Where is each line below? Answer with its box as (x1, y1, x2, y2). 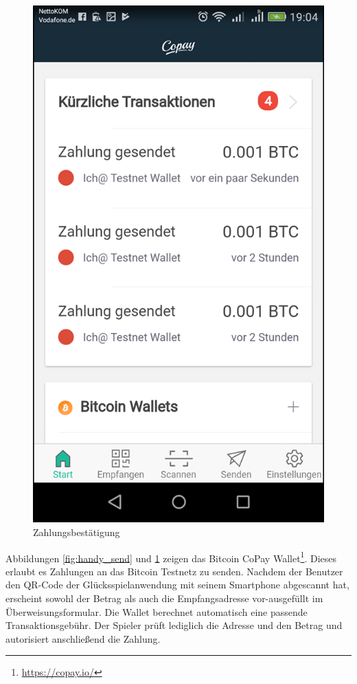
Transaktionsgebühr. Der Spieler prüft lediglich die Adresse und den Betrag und (5, 618, 343, 632)
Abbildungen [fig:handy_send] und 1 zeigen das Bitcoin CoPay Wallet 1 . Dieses (5, 548, 337, 565)
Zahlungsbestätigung (33, 524, 120, 539)
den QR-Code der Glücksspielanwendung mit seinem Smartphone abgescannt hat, (5, 577, 349, 592)
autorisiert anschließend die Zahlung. (5, 631, 161, 645)
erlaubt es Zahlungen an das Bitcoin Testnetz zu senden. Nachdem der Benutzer (5, 564, 343, 578)
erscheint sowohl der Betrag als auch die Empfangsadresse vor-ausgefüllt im (5, 590, 323, 605)
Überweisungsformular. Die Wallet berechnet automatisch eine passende (5, 604, 308, 619)
